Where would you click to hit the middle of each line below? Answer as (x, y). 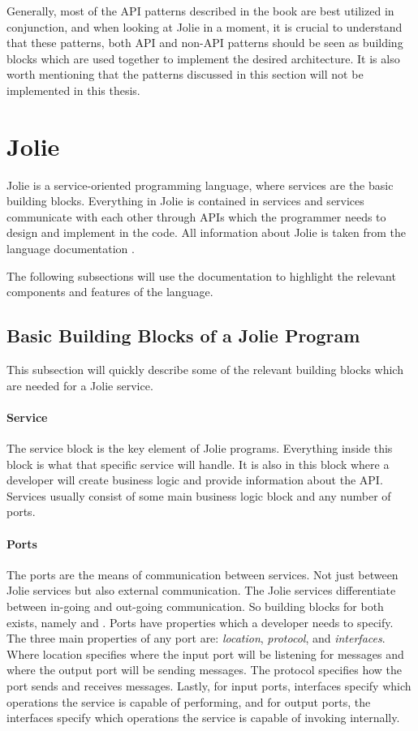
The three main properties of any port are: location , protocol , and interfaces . (196, 638)
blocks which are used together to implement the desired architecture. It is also (203, 58)
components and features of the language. (110, 292)
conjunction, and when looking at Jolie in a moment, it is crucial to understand (205, 26)
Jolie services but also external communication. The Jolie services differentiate (201, 590)
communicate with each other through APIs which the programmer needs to (196, 216)
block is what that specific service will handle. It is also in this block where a (198, 464)
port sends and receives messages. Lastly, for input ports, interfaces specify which (209, 685)
